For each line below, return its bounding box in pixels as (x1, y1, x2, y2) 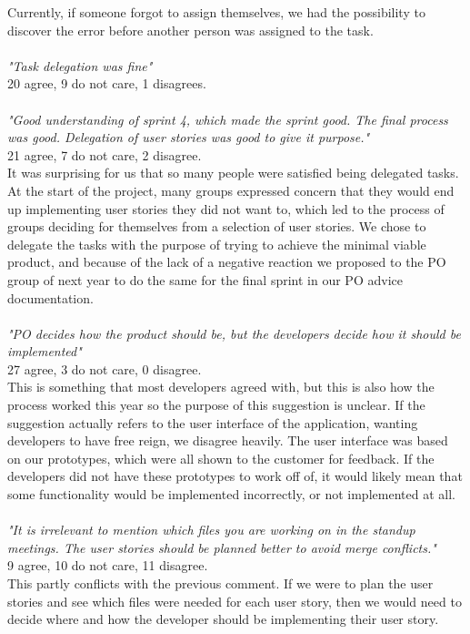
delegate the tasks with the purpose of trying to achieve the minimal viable (7, 234, 426, 253)
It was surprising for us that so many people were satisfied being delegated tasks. (7, 163, 459, 182)
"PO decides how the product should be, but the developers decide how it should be (7, 323, 461, 343)
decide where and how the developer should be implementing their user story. (7, 609, 439, 629)
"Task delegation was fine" (7, 56, 153, 75)
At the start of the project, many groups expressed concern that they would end (7, 180, 455, 199)
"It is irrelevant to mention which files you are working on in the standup (7, 520, 415, 539)
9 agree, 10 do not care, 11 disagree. (7, 556, 208, 575)
